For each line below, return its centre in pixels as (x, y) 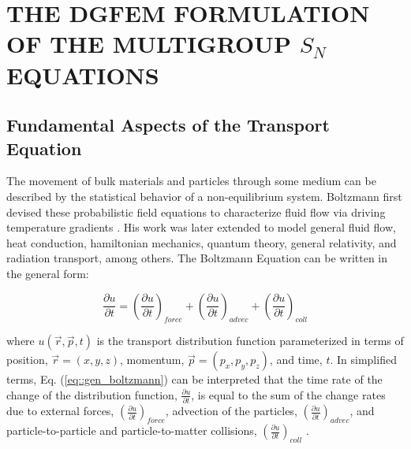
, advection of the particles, (231, 411)
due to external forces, (60, 411)
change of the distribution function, (92, 394)
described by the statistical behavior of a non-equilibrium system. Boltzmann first (204, 196)
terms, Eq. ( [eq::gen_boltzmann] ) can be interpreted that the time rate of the (194, 379)
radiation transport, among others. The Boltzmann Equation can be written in (197, 258)
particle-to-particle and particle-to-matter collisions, (132, 430)
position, (27, 360)
